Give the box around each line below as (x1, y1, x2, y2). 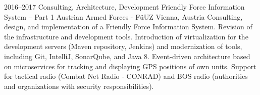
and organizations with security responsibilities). (4, 80, 154, 91)
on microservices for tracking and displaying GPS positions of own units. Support (4, 61, 256, 71)
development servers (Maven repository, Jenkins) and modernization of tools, (4, 41, 242, 52)
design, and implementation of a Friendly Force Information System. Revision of (4, 21, 252, 32)
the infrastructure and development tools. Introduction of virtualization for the (4, 31, 248, 41)
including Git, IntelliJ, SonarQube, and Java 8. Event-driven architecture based (4, 51, 250, 61)
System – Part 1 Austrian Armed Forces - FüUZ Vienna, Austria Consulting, (4, 11, 243, 22)
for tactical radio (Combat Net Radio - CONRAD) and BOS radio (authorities (4, 71, 248, 81)
